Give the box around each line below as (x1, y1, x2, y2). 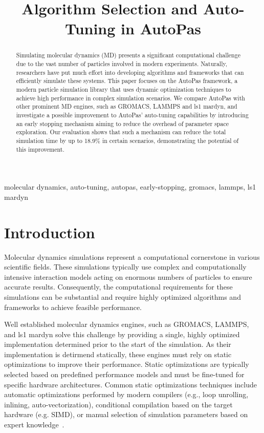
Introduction (4, 221, 95, 242)
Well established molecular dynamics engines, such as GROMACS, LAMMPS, (4, 319, 249, 329)
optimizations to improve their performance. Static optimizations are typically (4, 359, 249, 369)
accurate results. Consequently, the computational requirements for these (4, 281, 233, 292)
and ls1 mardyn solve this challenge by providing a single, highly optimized (4, 328, 240, 339)
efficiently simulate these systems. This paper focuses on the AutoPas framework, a (16, 76, 238, 85)
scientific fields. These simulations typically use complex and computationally (4, 261, 247, 272)
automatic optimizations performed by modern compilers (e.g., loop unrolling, (4, 389, 249, 400)
